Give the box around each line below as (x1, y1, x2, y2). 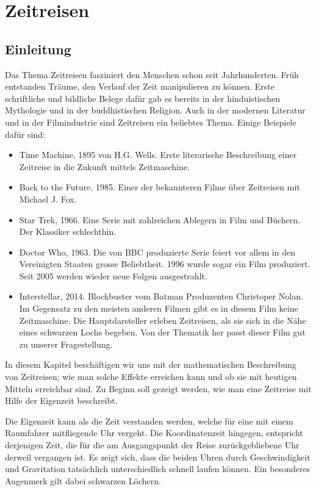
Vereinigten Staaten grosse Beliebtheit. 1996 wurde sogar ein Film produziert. (19, 257, 311, 270)
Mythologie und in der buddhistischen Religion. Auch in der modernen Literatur (5, 104, 306, 116)
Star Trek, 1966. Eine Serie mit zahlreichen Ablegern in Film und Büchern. (19, 213, 300, 226)
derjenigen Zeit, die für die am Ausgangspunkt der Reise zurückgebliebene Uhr (5, 439, 300, 451)
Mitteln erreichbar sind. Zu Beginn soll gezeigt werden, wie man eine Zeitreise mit (5, 382, 312, 395)
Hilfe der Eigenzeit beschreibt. (5, 394, 118, 407)
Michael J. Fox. (19, 192, 77, 205)
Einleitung (5, 39, 71, 58)
